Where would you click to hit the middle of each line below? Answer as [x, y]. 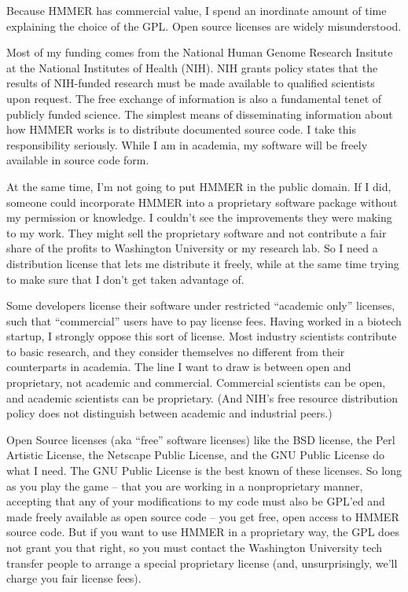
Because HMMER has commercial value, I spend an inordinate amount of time [197, 10]
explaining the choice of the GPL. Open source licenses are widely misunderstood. [204, 26]
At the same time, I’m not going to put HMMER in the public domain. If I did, [199, 186]
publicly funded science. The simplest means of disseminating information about [200, 114]
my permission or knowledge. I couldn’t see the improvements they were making [199, 217]
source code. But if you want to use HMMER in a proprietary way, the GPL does [203, 532]
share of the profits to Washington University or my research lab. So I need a [192, 248]
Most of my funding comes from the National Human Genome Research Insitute [200, 52]
